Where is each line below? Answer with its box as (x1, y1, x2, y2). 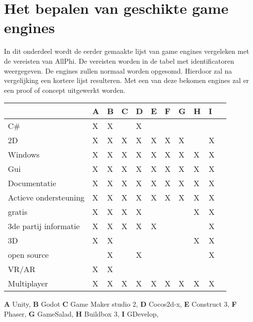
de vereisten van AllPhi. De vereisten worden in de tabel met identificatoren (4, 55, 234, 66)
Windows (8, 149, 40, 161)
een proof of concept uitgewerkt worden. (4, 84, 126, 95)
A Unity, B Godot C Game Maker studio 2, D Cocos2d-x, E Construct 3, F (4, 299, 237, 309)
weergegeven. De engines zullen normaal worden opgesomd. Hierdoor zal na (4, 65, 232, 76)
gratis (8, 206, 28, 218)
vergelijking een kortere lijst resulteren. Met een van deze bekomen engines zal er (4, 75, 249, 85)
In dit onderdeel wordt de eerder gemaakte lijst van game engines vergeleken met (4, 46, 250, 56)
